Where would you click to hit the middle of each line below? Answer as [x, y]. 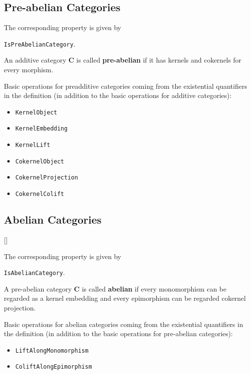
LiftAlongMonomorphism [52, 350]
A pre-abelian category [38, 288]
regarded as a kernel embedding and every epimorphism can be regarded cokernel [125, 298]
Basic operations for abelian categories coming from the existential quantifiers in [124, 324]
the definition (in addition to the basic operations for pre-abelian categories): [118, 333]
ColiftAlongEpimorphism [54, 367]
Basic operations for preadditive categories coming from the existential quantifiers [125, 86]
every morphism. [29, 70]
